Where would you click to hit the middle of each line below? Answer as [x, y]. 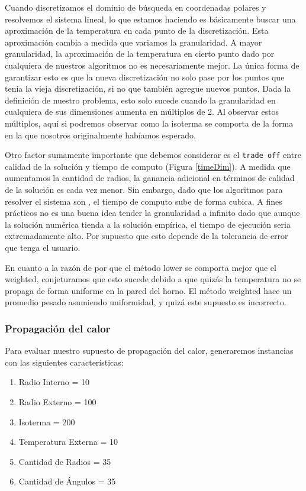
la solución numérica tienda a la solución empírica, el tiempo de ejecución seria [148, 224]
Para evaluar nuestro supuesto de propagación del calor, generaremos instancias [149, 351]
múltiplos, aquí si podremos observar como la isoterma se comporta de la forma [149, 123]
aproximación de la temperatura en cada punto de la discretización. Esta [137, 30]
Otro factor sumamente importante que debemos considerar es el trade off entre [153, 155]
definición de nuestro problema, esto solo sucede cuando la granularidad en [140, 100]
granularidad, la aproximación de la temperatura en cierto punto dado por [140, 54]
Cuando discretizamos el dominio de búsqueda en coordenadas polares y [136, 7]
